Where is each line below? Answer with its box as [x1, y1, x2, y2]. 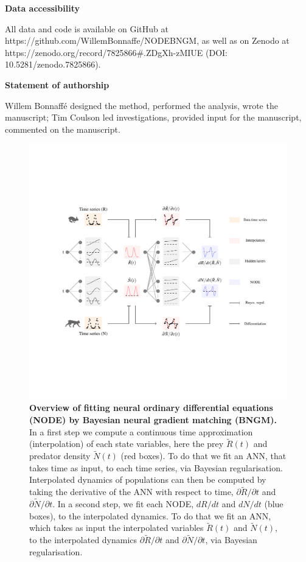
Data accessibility [5, 2, 80, 14]
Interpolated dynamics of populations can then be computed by [29, 473, 266, 486]
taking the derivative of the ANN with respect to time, [29, 485, 234, 498]
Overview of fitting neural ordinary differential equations [29, 401, 273, 414]
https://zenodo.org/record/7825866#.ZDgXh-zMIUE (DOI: [5, 46, 228, 58]
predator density [29, 449, 91, 462]
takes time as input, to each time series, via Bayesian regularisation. [29, 461, 283, 474]
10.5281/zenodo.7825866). [5, 58, 101, 71]
